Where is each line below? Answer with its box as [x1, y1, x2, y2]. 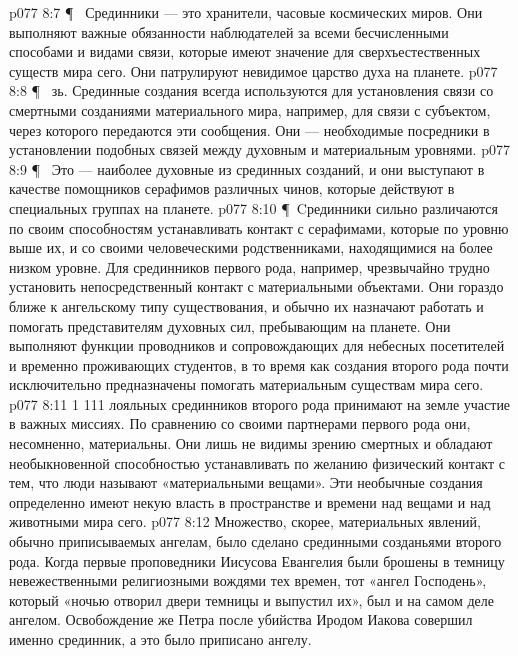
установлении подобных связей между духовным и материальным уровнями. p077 [9, 139, 510, 160]
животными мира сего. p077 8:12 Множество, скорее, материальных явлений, [9, 511, 481, 532]
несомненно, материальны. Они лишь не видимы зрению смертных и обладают [9, 433, 493, 454]
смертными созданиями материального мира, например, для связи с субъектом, [9, 99, 491, 120]
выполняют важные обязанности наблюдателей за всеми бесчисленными [9, 21, 449, 42]
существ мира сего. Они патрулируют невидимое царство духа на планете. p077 [9, 60, 498, 81]
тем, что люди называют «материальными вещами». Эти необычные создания [9, 472, 483, 493]
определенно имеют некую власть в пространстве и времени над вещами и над [9, 491, 491, 512]
